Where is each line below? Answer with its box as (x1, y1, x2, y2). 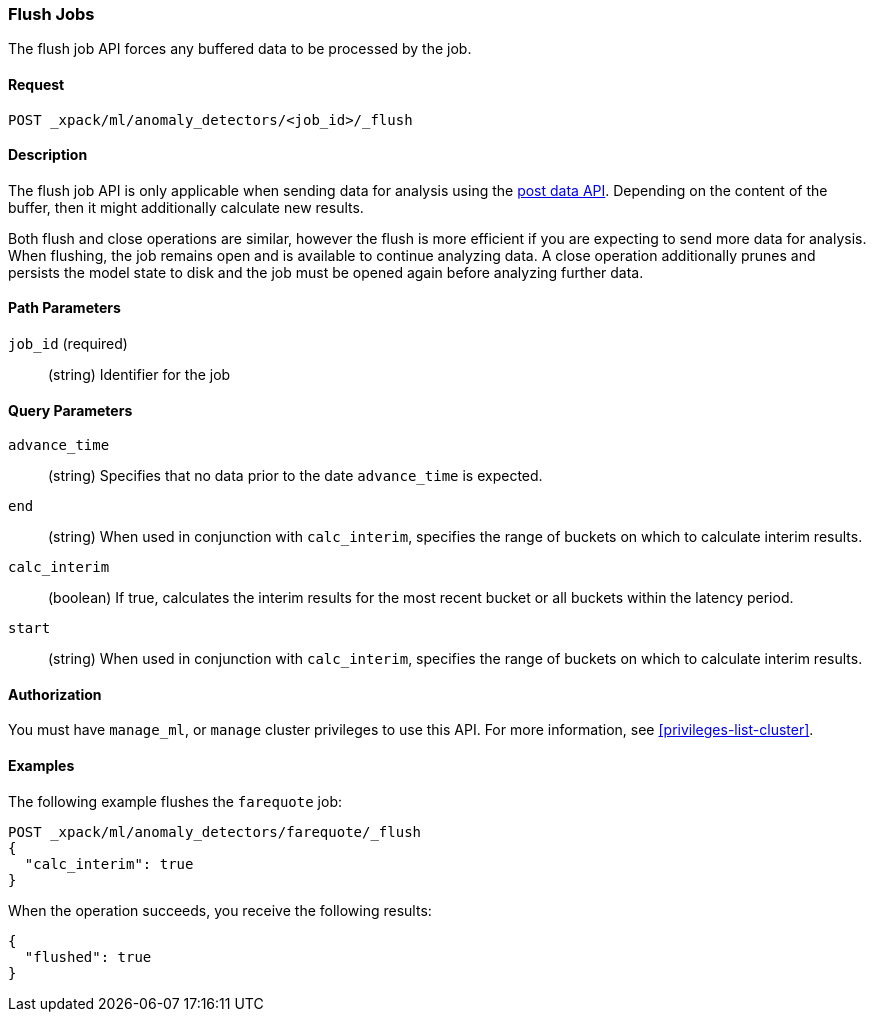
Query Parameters (8, 401, 133, 419)
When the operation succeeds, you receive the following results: (8, 901, 432, 919)
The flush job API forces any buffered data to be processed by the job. (8, 40, 472, 58)
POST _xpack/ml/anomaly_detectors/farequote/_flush (8, 823, 422, 840)
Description (8, 146, 88, 164)
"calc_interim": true (24, 855, 194, 872)
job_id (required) (8, 335, 128, 353)
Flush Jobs (8, 4, 95, 24)
